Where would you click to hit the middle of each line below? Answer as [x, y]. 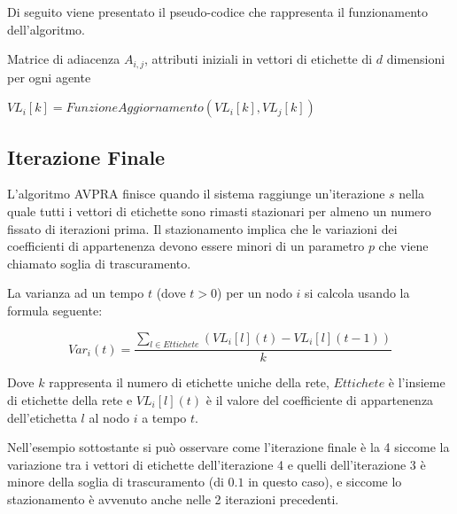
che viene [403, 246]
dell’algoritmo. [46, 29]
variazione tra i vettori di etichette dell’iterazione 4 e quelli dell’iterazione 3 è [217, 464]
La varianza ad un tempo [76, 293]
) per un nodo [255, 293]
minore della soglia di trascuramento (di [116, 482]
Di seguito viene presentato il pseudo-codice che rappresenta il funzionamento [218, 12]
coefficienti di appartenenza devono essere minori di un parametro [186, 246]
